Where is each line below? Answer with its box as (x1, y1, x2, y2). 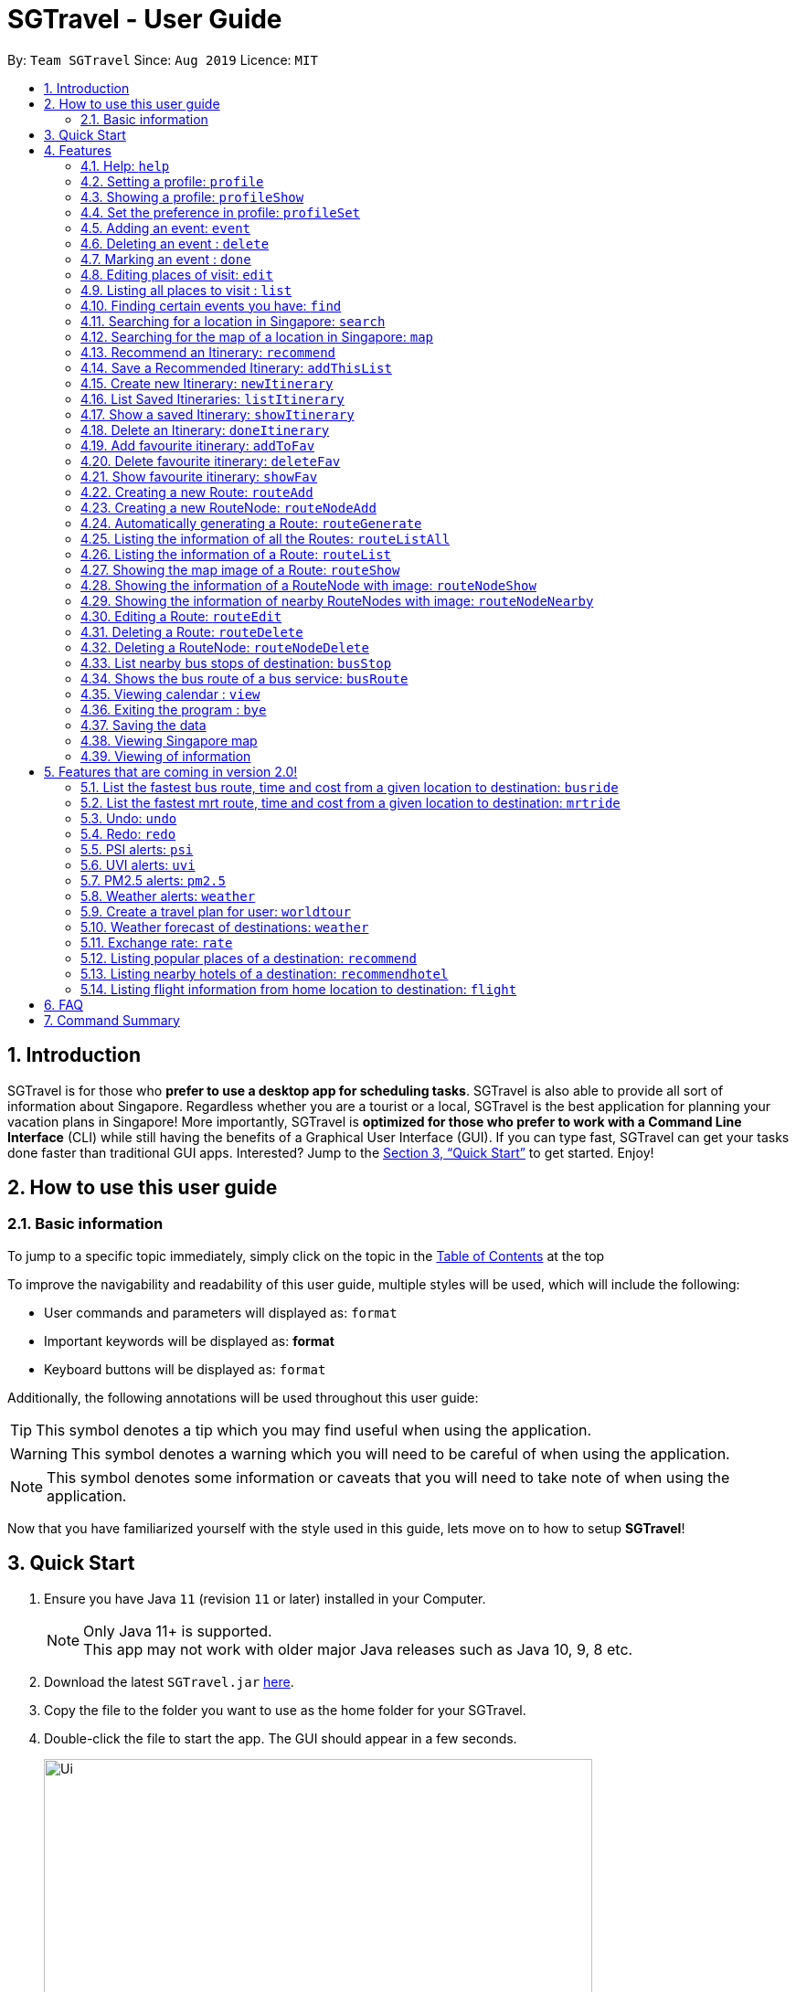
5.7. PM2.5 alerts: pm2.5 (80, 872, 226, 888)
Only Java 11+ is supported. (83, 1621, 272, 1640)
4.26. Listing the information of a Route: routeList (80, 546, 391, 562)
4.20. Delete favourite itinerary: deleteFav (80, 452, 341, 469)
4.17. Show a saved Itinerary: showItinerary (80, 406, 355, 422)
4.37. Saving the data (80, 716, 207, 733)
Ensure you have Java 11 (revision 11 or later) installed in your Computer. (44, 1590, 486, 1606)
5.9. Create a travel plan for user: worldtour (80, 903, 351, 919)
